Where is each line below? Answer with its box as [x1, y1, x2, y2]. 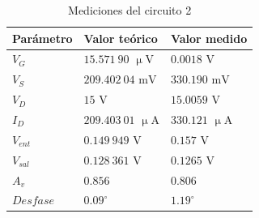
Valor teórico [83, 29, 158, 46]
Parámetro [12, 29, 73, 46]
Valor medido [170, 29, 248, 46]
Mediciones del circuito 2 [68, 2, 192, 18]
